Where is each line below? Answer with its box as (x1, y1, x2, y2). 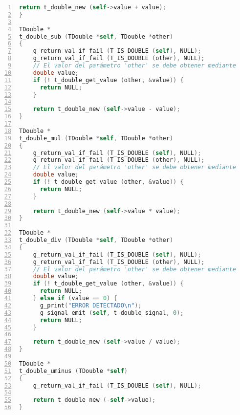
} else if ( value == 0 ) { (33, 295, 117, 302)
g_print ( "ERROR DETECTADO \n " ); (40, 302, 142, 309)
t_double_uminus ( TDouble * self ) (19, 367, 128, 374)
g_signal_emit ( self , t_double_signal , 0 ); (40, 309, 184, 316)
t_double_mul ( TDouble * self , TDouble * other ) (19, 134, 174, 142)
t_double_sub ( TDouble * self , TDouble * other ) (19, 33, 174, 40)
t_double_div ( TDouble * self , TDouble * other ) (19, 237, 174, 243)
